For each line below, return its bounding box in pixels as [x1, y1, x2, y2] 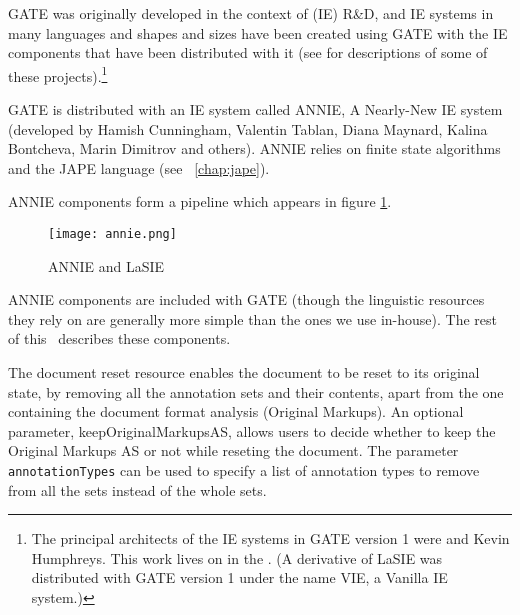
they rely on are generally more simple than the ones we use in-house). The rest [8, 308, 497, 329]
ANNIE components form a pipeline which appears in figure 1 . [8, 191, 392, 212]
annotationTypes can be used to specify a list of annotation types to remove [8, 460, 480, 480]
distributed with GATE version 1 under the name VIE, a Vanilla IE [31, 567, 448, 588]
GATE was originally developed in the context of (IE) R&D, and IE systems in [8, 3, 494, 23]
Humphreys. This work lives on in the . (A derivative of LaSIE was [31, 547, 443, 568]
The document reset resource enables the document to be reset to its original [8, 362, 480, 383]
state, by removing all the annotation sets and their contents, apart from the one [8, 381, 504, 402]
